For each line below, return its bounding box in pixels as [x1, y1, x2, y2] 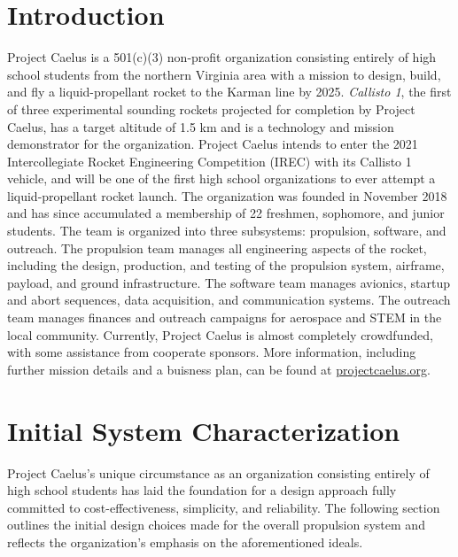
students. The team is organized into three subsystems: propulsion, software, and [7, 221, 446, 240]
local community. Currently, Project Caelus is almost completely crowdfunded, [7, 325, 433, 344]
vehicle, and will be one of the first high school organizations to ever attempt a [7, 169, 436, 188]
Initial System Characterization [7, 412, 400, 448]
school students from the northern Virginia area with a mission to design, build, [7, 65, 441, 83]
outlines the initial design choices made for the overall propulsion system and [7, 515, 425, 534]
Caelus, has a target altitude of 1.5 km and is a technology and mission [7, 117, 394, 135]
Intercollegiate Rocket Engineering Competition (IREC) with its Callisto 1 [7, 151, 412, 170]
